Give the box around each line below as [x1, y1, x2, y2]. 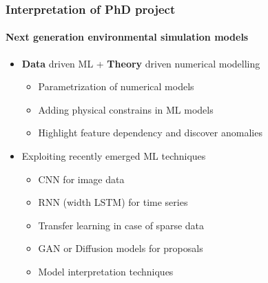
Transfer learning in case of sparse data [38, 218, 205, 232]
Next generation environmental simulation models [6, 30, 249, 44]
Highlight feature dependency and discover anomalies [38, 125, 262, 140]
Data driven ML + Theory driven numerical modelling [21, 56, 260, 70]
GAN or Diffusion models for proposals [38, 241, 203, 255]
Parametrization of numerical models [38, 79, 194, 94]
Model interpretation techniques [38, 264, 174, 278]
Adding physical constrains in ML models [38, 102, 214, 116]
